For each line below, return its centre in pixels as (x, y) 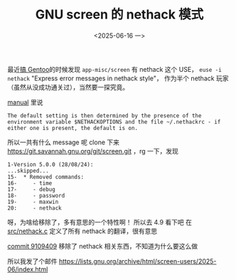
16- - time (30, 183)
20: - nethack (34, 208)
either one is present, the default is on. (73, 128)
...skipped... (28, 171)
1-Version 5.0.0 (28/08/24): (50, 164)
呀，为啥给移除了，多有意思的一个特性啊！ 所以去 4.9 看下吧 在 (100, 222)
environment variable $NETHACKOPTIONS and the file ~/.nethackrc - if (114, 122)
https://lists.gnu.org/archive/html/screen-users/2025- (138, 261)
